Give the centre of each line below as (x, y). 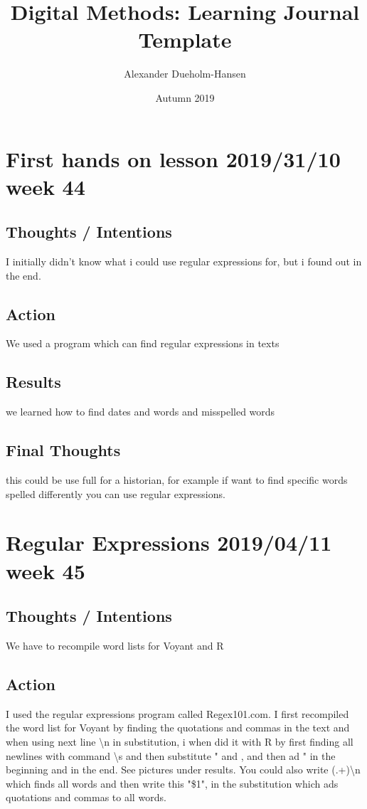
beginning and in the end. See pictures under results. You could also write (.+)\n (183, 770)
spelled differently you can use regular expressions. (116, 493)
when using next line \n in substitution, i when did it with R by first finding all (180, 741)
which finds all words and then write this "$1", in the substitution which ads (172, 783)
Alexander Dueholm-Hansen (185, 74)
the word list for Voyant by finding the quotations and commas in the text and (178, 728)
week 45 (46, 570)
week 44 (46, 186)
